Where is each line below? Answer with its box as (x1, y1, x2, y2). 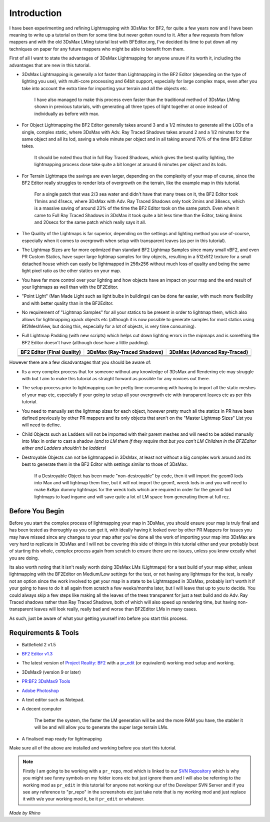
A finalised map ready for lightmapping (21, 735, 102, 741)
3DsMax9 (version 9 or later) (21, 669, 81, 675)
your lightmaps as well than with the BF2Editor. (21, 284, 118, 290)
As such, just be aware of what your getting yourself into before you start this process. (9, 615, 188, 621)
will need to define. (21, 422, 61, 428)
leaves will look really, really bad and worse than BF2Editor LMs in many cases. (34, 606, 197, 612)
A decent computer (21, 706, 62, 712)
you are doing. (9, 555, 39, 561)
